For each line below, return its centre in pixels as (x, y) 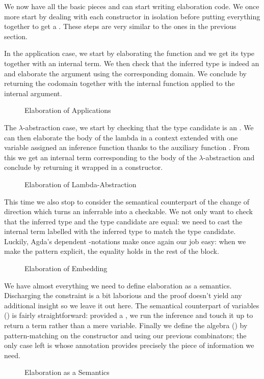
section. (16, 36)
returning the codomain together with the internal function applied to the (120, 83)
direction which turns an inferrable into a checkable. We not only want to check (128, 211)
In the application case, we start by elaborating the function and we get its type (129, 53)
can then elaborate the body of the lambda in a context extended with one (121, 137)
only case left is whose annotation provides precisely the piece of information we (129, 345)
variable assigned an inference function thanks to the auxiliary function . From (127, 147)
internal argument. (33, 93)
